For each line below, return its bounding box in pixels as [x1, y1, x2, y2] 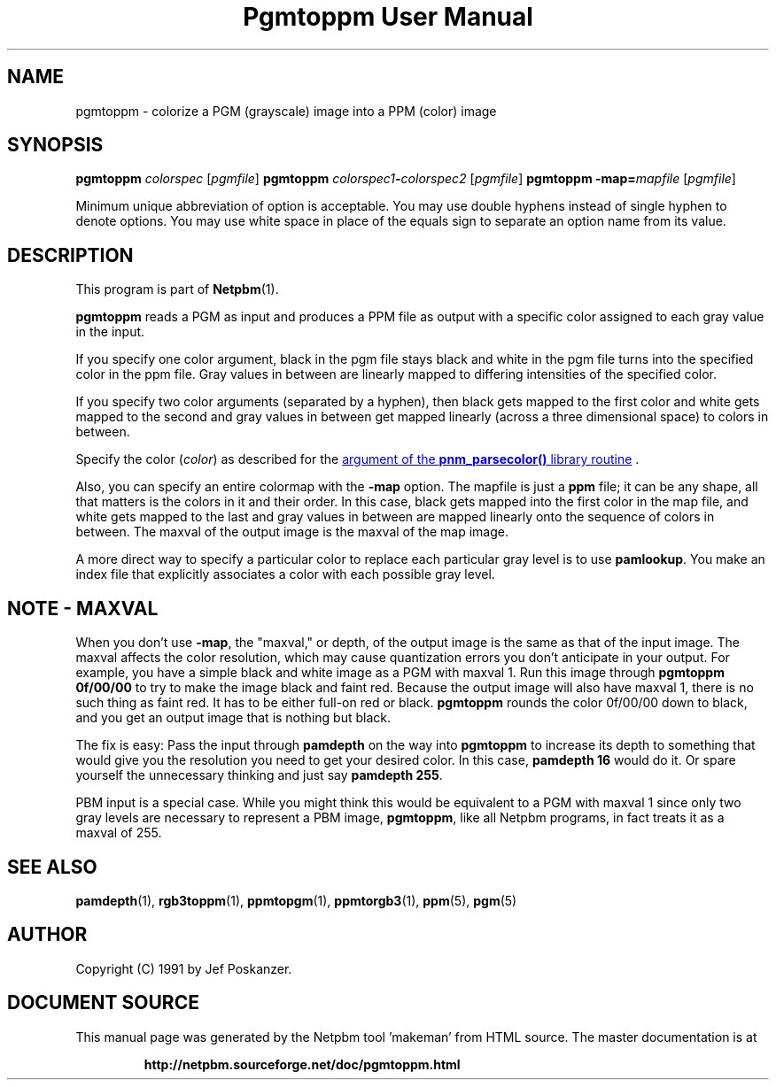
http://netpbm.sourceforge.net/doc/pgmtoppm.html [144, 1056, 461, 1072]
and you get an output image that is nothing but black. [75, 710, 391, 726]
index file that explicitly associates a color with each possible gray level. [75, 567, 495, 582]
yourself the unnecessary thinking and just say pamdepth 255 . [75, 767, 443, 783]
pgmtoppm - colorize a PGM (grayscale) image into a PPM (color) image [75, 103, 497, 119]
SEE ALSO [7, 855, 97, 878]
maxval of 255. [75, 825, 162, 841]
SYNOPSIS [7, 134, 104, 157]
